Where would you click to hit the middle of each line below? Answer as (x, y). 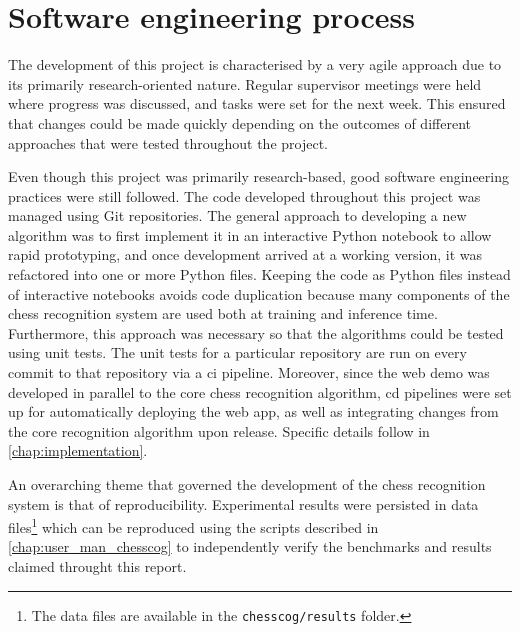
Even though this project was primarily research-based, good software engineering (258, 176)
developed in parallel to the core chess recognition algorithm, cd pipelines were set (260, 391)
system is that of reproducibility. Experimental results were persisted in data (243, 503)
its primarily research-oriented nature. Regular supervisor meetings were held (245, 83)
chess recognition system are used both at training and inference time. (223, 313)
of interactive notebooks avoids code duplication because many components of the (259, 293)
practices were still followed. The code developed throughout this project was (244, 195)
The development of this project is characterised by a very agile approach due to (255, 64)
